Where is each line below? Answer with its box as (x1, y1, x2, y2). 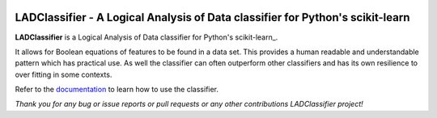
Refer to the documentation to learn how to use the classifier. (15, 85, 218, 95)
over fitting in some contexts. (15, 70, 112, 79)
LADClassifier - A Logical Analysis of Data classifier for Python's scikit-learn (15, 11, 410, 24)
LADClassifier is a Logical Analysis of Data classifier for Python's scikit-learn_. (15, 32, 278, 42)
